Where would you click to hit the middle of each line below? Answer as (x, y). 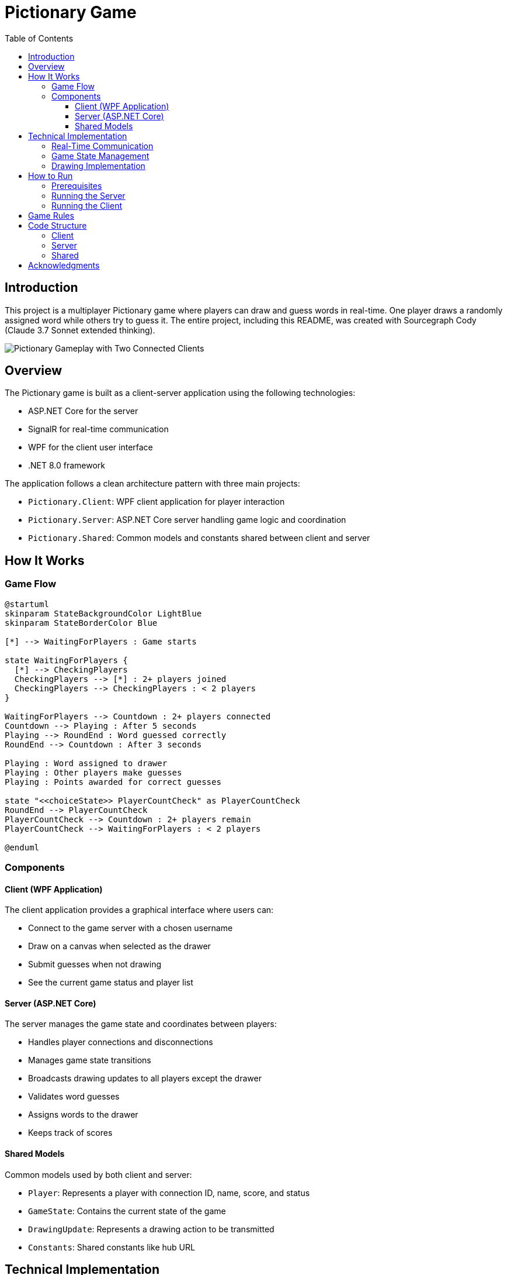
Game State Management (100, 156)
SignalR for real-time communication (98, 429)
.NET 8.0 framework (67, 466)
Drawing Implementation (98, 166)
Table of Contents (39, 38)
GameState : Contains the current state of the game (127, 1211)
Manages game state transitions (90, 1060)
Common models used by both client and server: (98, 1174)
